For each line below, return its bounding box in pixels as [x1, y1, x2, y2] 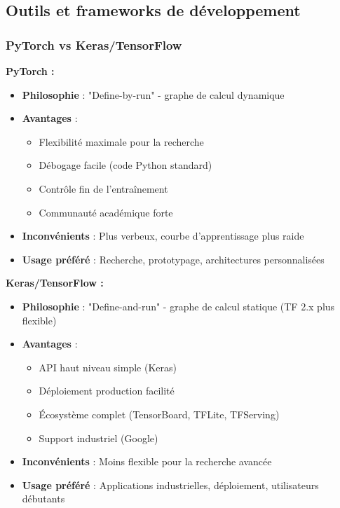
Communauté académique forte [39, 205, 173, 219]
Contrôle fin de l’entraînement [39, 181, 168, 195]
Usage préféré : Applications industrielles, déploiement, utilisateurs [22, 477, 319, 492]
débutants [22, 491, 65, 506]
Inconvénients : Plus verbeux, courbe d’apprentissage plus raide [22, 228, 304, 243]
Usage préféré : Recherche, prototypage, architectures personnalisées [22, 252, 325, 266]
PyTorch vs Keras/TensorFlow [6, 36, 182, 53]
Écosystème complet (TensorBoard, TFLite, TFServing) [39, 406, 280, 421]
